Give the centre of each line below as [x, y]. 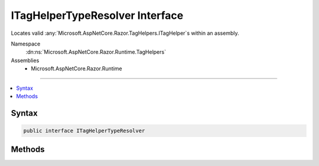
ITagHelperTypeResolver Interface [97, 15]
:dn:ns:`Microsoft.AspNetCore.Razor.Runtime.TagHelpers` [96, 52]
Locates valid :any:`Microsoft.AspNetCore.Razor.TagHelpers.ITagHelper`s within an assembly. [125, 33]
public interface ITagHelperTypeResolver [84, 131]
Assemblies [25, 60]
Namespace [26, 44]
